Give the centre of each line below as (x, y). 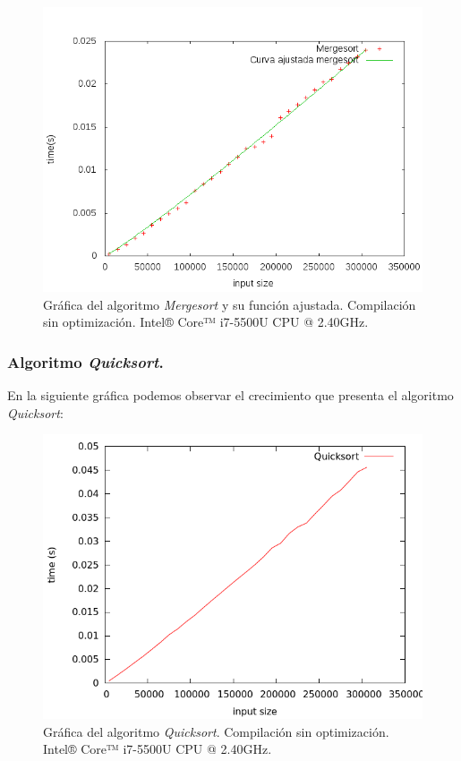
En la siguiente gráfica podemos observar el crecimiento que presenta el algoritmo (230, 395)
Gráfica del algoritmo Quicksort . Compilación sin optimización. (216, 731)
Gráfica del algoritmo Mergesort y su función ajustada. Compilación (230, 304)
